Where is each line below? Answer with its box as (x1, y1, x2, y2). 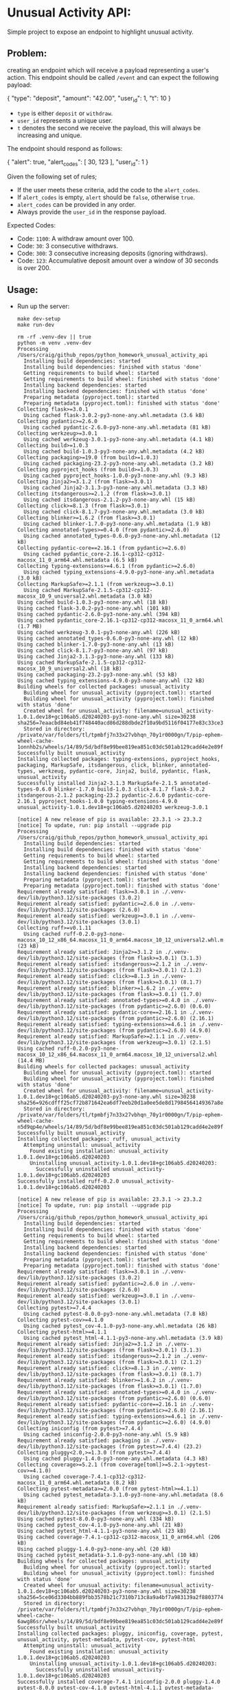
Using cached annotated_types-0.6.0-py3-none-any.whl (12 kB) (16, 635, 199, 642)
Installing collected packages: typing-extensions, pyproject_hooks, (16, 756, 221, 763)
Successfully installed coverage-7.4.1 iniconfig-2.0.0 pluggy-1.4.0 (16, 1678, 221, 1686)
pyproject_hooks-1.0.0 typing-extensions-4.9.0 (38, 798, 178, 805)
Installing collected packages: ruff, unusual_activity (16, 1136, 181, 1143)
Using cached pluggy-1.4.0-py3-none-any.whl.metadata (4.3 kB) (23, 1456, 208, 1463)
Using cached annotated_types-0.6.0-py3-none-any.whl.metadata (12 (23, 533, 221, 540)
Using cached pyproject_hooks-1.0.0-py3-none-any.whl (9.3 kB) (23, 472, 208, 480)
